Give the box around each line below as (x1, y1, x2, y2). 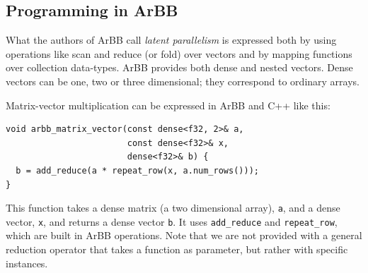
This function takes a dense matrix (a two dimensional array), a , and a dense (6, 200, 340, 215)
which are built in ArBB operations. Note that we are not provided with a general (6, 228, 362, 243)
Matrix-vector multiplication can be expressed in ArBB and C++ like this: (6, 97, 330, 112)
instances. (6, 255, 48, 270)
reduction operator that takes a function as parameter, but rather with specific (6, 242, 348, 257)
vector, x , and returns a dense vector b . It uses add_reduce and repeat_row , (6, 214, 338, 229)
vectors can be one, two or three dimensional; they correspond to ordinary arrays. (6, 73, 360, 88)
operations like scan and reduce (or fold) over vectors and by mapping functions (6, 46, 352, 61)
